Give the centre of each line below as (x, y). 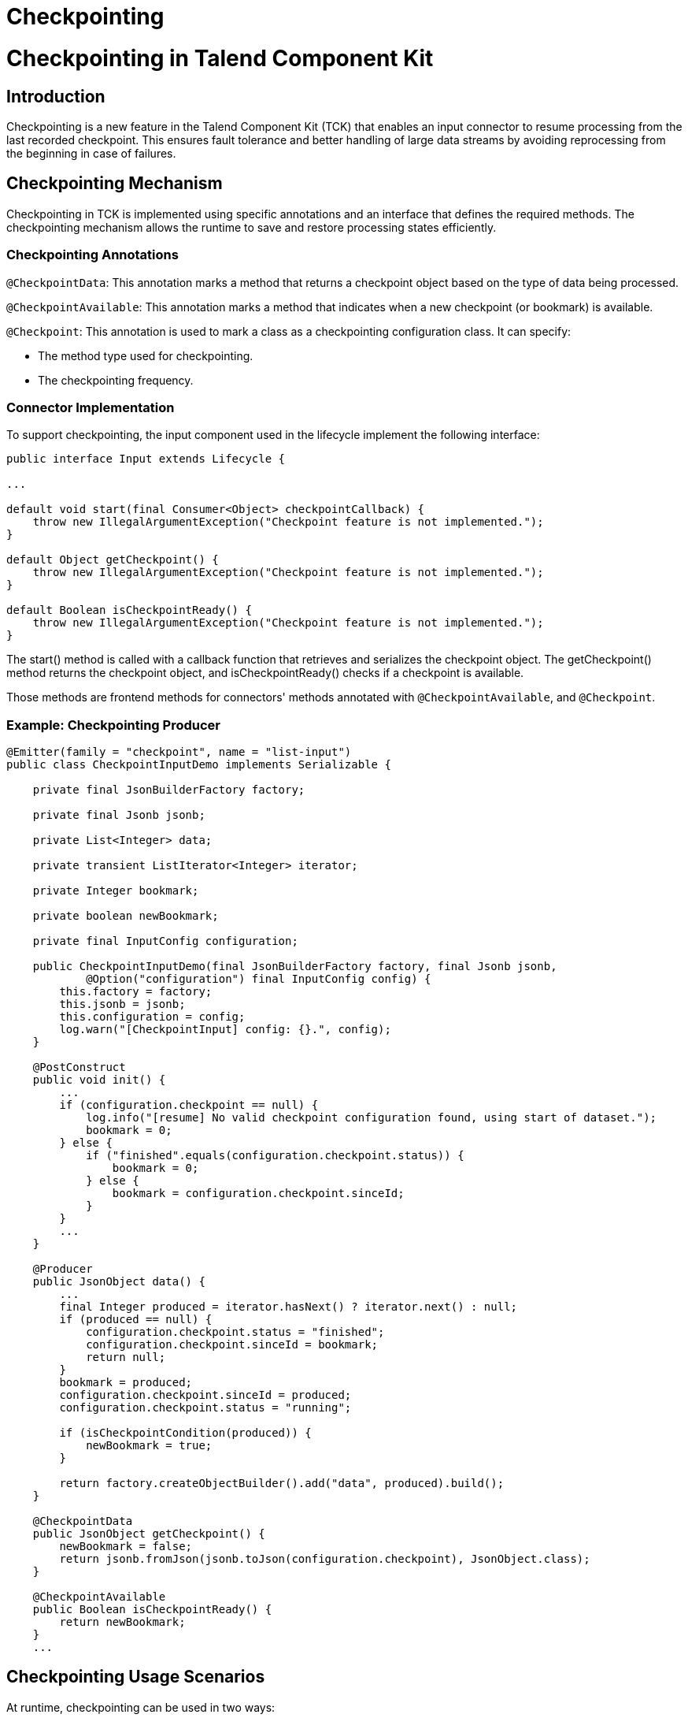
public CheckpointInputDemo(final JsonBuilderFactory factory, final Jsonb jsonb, (295, 967)
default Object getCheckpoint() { (113, 560)
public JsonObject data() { (119, 1282)
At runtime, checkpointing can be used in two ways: (141, 1707)
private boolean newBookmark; (126, 916)
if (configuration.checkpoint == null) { (189, 1105)
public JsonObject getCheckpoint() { (149, 1534)
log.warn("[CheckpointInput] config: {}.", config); (225, 1030)
